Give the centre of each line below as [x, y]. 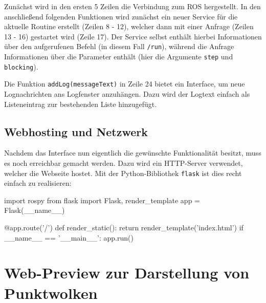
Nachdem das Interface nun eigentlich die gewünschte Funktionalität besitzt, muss [133, 153]
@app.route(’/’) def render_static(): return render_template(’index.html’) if [124, 228]
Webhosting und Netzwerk [76, 131]
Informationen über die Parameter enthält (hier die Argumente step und [119, 57]
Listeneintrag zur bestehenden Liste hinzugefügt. [81, 104]
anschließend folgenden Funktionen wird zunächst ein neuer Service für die [121, 16]
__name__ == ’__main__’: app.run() [69, 237]
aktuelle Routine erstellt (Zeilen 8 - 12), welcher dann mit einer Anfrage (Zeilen [129, 26]
